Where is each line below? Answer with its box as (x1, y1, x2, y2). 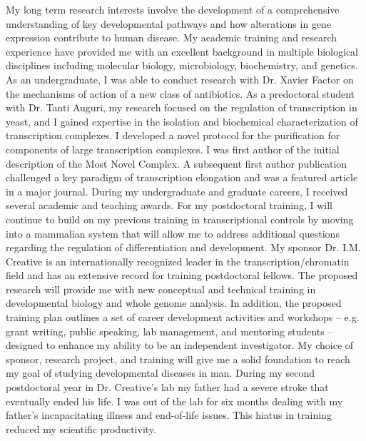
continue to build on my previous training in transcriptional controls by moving (6, 211, 354, 226)
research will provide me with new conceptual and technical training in (6, 281, 316, 296)
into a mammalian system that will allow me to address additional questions (6, 225, 340, 240)
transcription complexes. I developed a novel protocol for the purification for (6, 128, 340, 143)
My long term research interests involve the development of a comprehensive (6, 2, 340, 16)
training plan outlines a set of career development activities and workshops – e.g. (6, 310, 360, 325)
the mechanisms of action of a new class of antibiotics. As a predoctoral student (6, 86, 355, 101)
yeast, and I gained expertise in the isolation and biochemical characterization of (6, 113, 358, 128)
